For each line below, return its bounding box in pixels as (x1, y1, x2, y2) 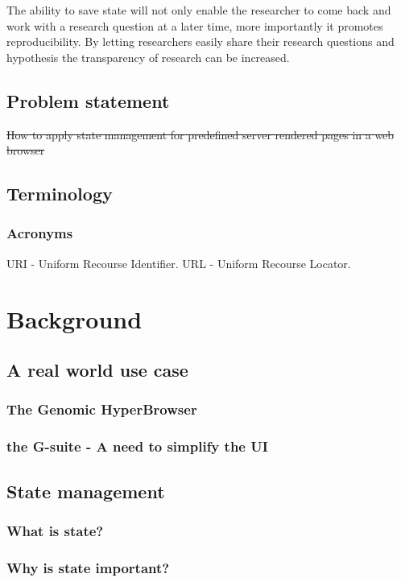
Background (6, 302, 143, 335)
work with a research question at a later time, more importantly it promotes (6, 17, 383, 34)
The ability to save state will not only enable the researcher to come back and (6, 2, 391, 18)
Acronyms (6, 223, 73, 243)
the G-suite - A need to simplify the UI (6, 436, 268, 456)
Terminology (6, 181, 113, 206)
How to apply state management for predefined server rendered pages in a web (6, 126, 395, 142)
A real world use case (6, 357, 188, 382)
